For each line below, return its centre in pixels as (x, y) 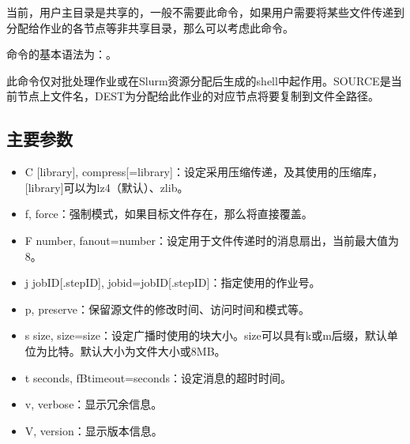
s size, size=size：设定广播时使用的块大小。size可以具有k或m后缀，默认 (206, 335)
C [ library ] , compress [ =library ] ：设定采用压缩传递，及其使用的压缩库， (204, 172)
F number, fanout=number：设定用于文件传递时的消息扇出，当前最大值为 (212, 240)
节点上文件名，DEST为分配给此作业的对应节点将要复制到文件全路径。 (198, 96)
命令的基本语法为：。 (62, 54)
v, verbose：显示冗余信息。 (94, 404)
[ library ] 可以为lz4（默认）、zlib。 (107, 187)
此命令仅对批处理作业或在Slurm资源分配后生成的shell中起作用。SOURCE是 (199, 80)
